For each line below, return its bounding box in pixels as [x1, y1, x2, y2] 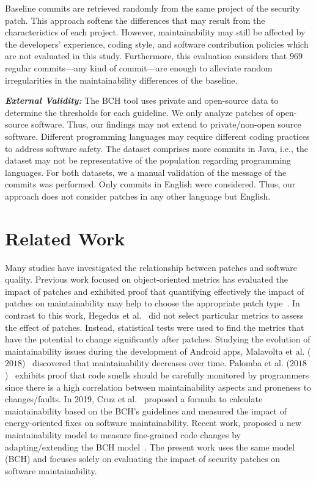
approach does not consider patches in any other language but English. [5, 189, 271, 202]
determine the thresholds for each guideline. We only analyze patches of [5, 106, 274, 118]
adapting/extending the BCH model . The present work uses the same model [5, 440, 295, 453]
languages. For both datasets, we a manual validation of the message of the [5, 165, 287, 178]
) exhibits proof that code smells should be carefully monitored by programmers [5, 368, 309, 381]
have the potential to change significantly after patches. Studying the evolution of [5, 333, 310, 345]
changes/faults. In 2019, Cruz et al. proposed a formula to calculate [5, 392, 263, 405]
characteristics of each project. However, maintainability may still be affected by [5, 26, 306, 38]
